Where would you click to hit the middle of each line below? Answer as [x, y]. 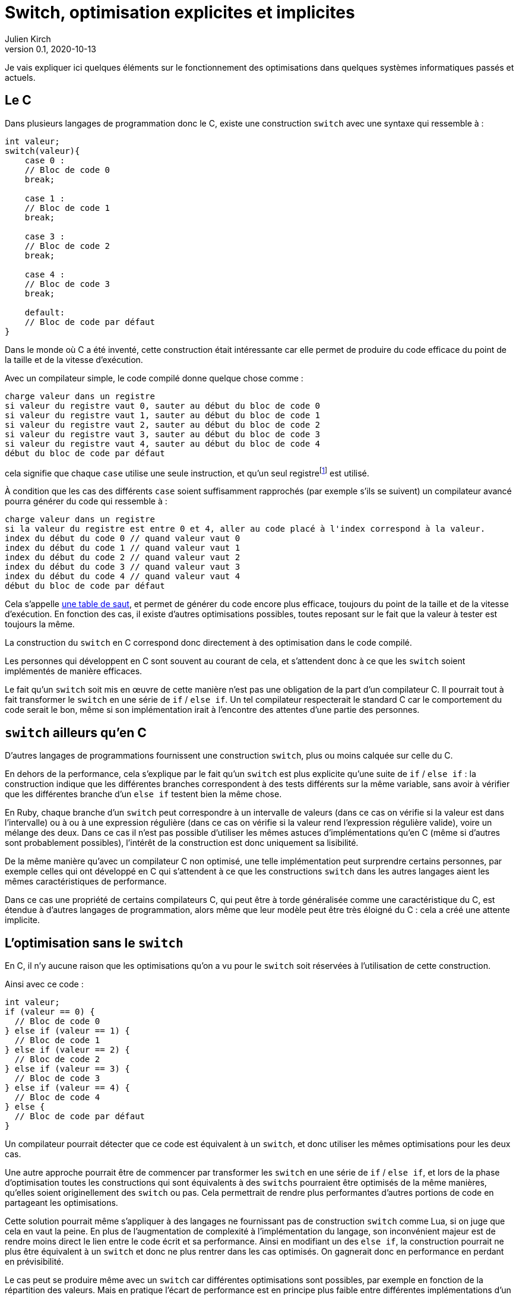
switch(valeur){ [42, 151]
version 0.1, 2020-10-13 [50, 49]
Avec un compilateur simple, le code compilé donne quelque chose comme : [154, 378]
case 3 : [45, 236]
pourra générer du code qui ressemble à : [86, 501]
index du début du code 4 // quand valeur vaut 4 [123, 577]
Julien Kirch [28, 39]
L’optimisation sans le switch [94, 943]
